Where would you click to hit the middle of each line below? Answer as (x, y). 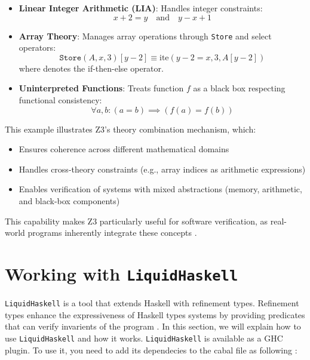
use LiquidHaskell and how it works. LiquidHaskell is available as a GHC (144, 338)
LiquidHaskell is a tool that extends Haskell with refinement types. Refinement (152, 303)
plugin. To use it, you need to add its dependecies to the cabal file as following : (151, 350)
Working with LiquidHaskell (122, 273)
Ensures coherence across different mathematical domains (124, 149)
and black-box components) (69, 201)
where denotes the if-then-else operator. (91, 68)
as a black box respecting (239, 88)
